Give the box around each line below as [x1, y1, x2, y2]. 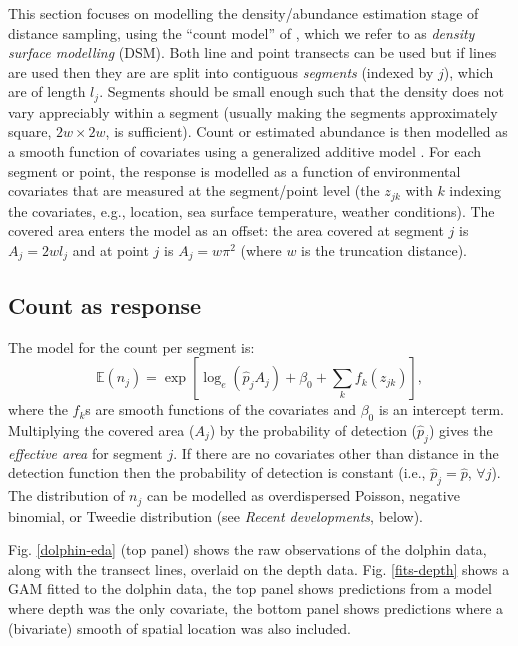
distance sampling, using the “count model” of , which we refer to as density [8, 22, 475, 43]
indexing [449, 180, 502, 201]
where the [8, 399, 68, 420]
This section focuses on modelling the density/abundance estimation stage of [8, 3, 479, 23]
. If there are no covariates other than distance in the [173, 442, 499, 463]
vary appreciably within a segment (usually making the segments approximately [8, 101, 498, 122]
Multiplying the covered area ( [8, 419, 195, 440]
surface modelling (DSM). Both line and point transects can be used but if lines [8, 42, 497, 63]
